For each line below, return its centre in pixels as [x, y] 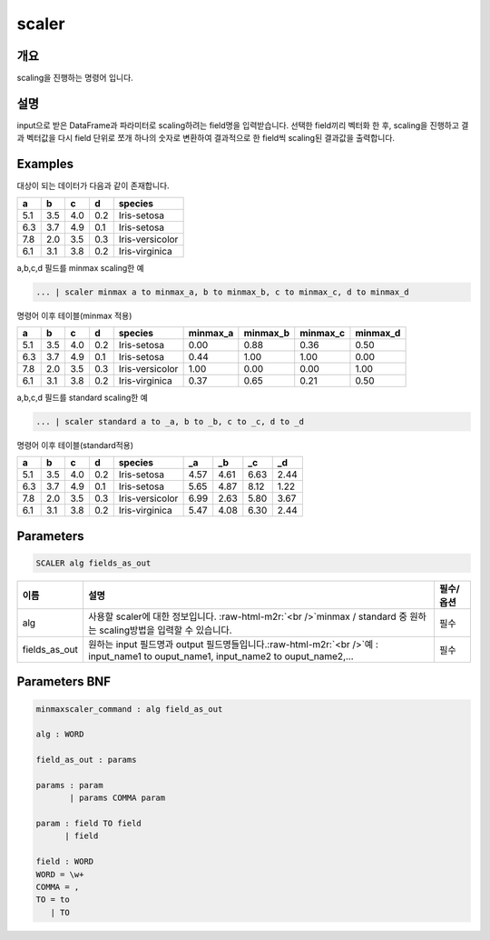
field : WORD [65, 862]
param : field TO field [89, 824]
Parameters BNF [64, 682]
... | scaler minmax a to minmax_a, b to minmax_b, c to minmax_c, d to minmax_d [223, 292]
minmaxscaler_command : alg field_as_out [129, 709]
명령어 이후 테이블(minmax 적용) [74, 315]
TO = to [53, 900]
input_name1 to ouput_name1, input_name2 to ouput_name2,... [220, 656]
